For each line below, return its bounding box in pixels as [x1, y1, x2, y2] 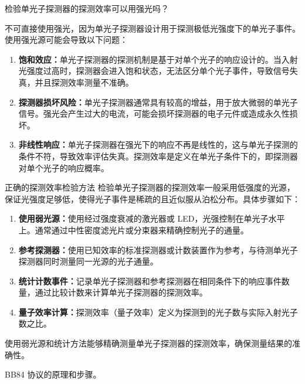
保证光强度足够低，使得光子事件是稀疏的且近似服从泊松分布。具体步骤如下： [5, 192, 300, 205]
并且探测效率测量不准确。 [35, 76, 134, 88]
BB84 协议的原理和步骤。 [5, 368, 101, 380]
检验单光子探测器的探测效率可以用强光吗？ [5, 2, 169, 14]
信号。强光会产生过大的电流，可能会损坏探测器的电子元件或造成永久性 [18, 107, 290, 120]
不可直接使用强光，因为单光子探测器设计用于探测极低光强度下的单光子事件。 [5, 22, 300, 34]
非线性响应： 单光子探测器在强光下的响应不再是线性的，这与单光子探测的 [18, 138, 298, 151]
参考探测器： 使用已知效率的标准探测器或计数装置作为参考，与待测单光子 [18, 243, 298, 256]
